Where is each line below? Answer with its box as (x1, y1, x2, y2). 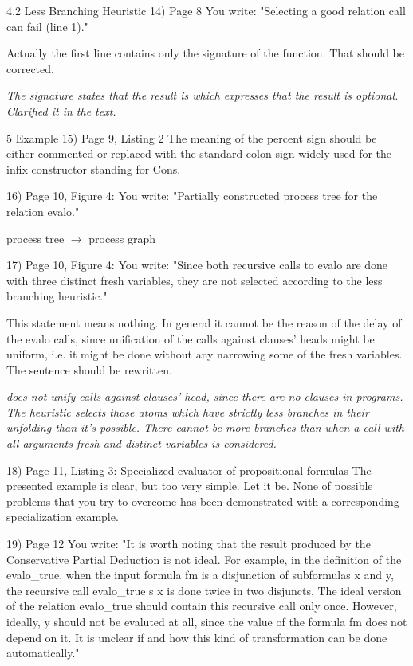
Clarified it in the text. (6, 102, 116, 119)
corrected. (6, 60, 54, 76)
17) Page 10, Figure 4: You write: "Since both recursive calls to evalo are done (6, 257, 388, 273)
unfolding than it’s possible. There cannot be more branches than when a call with (6, 419, 404, 436)
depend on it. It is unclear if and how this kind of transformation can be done (6, 629, 387, 645)
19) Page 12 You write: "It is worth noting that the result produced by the (6, 535, 371, 552)
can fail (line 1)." (6, 18, 88, 34)
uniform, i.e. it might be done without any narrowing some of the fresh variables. (6, 346, 403, 362)
